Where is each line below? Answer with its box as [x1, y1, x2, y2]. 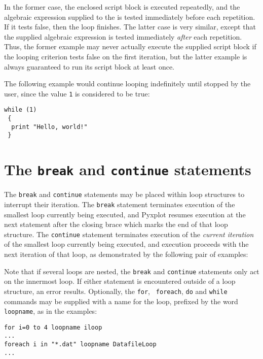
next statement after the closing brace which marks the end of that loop [4, 219, 228, 230]
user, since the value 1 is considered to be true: [4, 88, 150, 99]
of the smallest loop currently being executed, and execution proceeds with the [4, 239, 249, 249]
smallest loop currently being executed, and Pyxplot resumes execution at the [4, 209, 246, 219]
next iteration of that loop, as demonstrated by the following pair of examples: [4, 249, 248, 259]
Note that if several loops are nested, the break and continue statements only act [4, 266, 259, 276]
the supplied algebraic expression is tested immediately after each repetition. [4, 31, 242, 42]
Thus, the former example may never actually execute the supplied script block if [4, 41, 256, 52]
